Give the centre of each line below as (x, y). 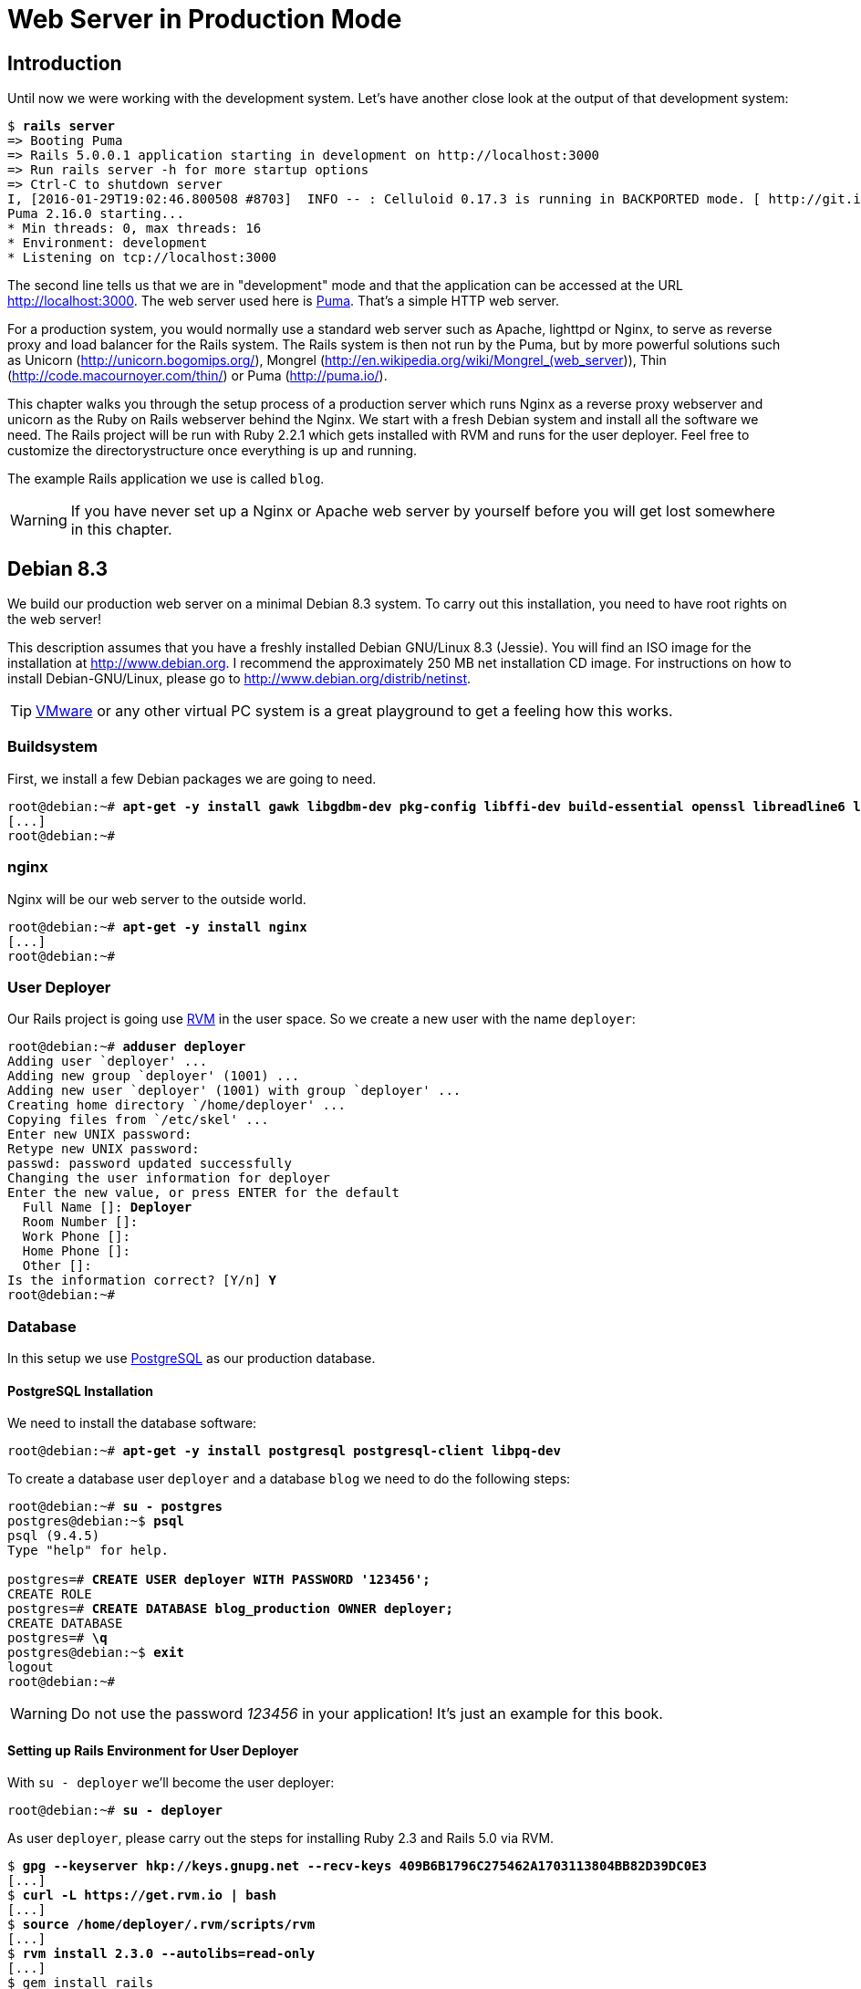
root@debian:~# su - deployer (115, 1811)
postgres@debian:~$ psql (96, 1521)
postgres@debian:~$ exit (96, 1653)
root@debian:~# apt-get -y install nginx (157, 927)
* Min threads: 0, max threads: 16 (135, 229)
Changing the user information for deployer (169, 1178)
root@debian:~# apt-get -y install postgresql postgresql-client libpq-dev (284, 1451)
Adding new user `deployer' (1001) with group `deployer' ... (234, 1091)
